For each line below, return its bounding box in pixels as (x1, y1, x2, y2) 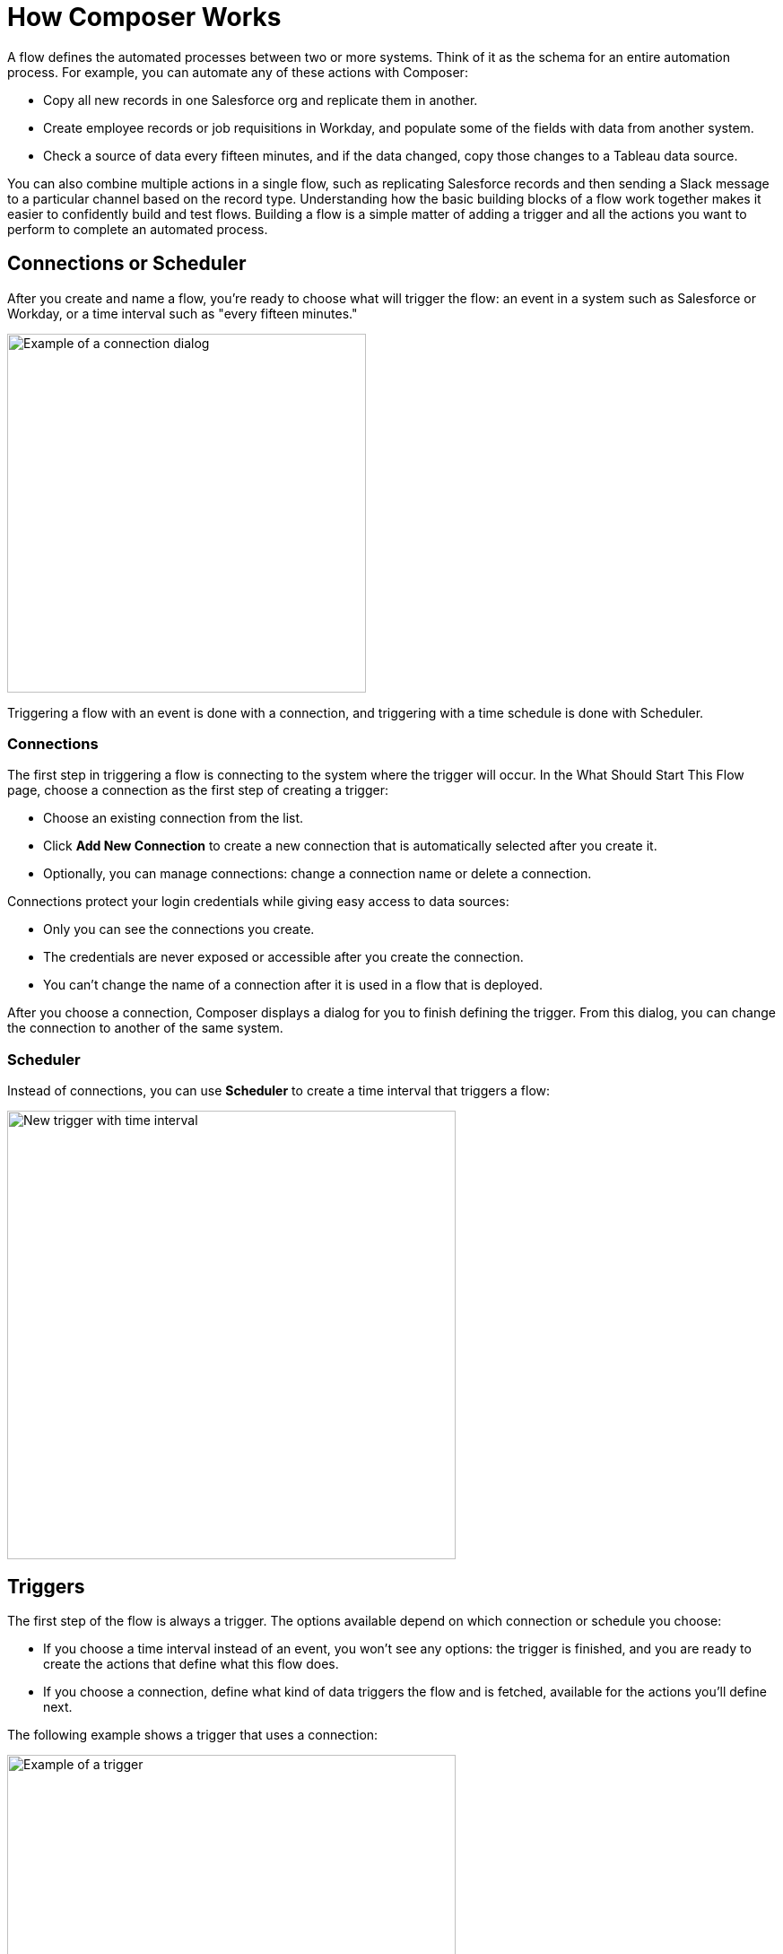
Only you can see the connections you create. (43, 921, 315, 938)
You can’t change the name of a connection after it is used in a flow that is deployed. (43, 977, 543, 993)
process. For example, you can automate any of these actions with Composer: (7, 64, 468, 80)
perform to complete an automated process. (7, 221, 268, 237)
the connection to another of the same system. (7, 1020, 283, 1036)
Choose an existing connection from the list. (43, 810, 304, 826)
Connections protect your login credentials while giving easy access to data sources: (7, 894, 509, 910)
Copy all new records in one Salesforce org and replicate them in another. (43, 92, 478, 108)
